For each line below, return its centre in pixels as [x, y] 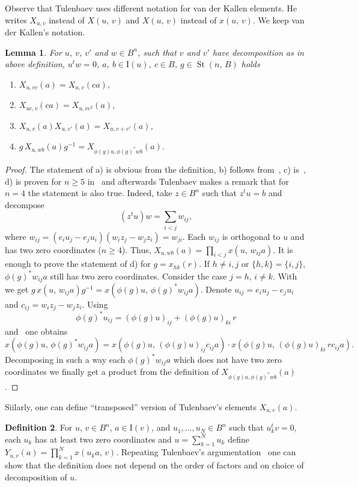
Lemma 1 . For [33, 52]
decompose [25, 204]
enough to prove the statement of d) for [78, 264]
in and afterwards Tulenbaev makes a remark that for [188, 181]
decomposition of [36, 477]
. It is [283, 249]
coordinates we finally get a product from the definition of [112, 372]
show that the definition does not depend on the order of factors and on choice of [154, 465]
